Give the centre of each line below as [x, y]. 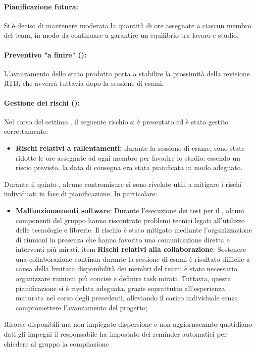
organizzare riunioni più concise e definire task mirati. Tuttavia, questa [123, 278]
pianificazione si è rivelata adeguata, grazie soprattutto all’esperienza [120, 288]
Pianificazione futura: [41, 6]
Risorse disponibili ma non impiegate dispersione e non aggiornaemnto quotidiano [128, 324]
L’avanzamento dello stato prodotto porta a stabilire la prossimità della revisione [127, 73]
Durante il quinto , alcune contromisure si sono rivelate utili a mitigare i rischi [123, 184]
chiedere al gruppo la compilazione [56, 343]
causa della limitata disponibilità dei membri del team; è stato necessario [126, 268]
